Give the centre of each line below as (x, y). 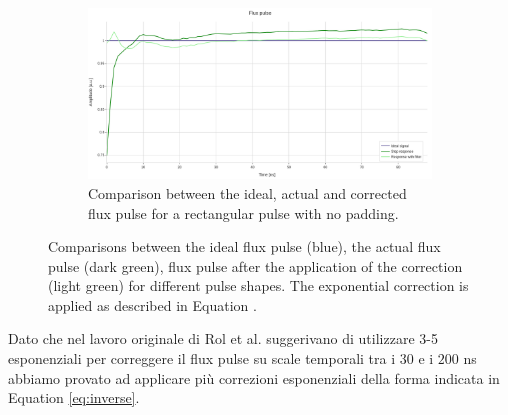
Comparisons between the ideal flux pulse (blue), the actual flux (244, 246)
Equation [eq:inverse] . (74, 397)
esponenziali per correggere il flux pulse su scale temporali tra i (202, 358)
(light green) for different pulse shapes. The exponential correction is (258, 285)
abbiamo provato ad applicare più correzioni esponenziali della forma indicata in (254, 377)
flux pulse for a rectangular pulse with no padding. (243, 212)
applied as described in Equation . (152, 304)
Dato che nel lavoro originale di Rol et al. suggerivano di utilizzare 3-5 (223, 338)
